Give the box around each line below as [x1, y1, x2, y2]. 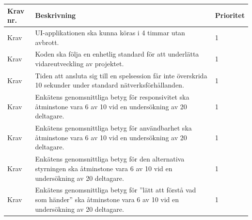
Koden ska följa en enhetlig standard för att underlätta [35, 49, 199, 59]
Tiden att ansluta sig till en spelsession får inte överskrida [35, 70, 207, 80]
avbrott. [35, 37, 59, 47]
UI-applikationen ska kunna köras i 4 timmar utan [35, 27, 185, 37]
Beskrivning [35, 10, 76, 20]
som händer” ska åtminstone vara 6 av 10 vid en [35, 194, 179, 204]
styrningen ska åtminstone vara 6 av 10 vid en [35, 163, 173, 173]
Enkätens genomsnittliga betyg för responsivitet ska [35, 92, 189, 102]
